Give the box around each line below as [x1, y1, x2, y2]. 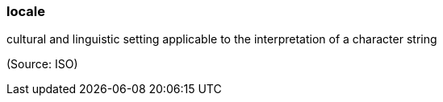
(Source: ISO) [6, 57, 78, 71]
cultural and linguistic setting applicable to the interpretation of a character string [6, 32, 437, 47]
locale [6, 3, 45, 19]
